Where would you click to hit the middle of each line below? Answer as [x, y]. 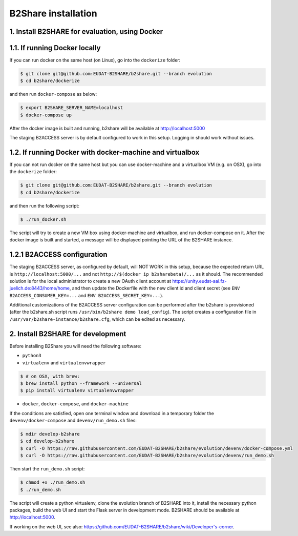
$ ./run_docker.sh [43, 219]
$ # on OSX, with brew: [50, 376]
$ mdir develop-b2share [50, 434]
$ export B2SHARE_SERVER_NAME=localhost [71, 108]
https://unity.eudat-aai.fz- [200, 281]
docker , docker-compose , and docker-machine [76, 404]
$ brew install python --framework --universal [81, 383]
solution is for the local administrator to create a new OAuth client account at [90, 281]
